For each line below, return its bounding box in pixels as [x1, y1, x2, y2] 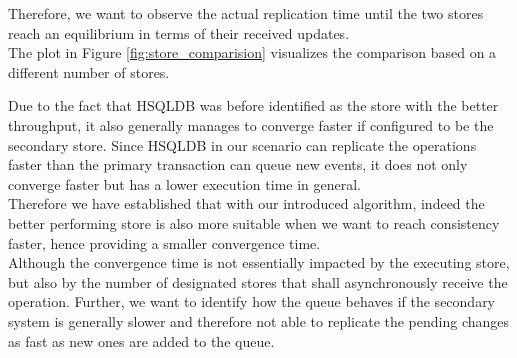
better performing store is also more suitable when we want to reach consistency [8, 212, 500, 233]
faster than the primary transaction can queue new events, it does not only [8, 154, 468, 175]
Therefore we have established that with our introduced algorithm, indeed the [8, 193, 485, 214]
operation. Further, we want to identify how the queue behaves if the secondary [8, 291, 496, 312]
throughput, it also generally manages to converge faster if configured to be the [8, 114, 494, 135]
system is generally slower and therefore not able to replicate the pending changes [8, 310, 510, 331]
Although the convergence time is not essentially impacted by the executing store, [8, 252, 510, 273]
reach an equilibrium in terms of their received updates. [8, 22, 350, 43]
